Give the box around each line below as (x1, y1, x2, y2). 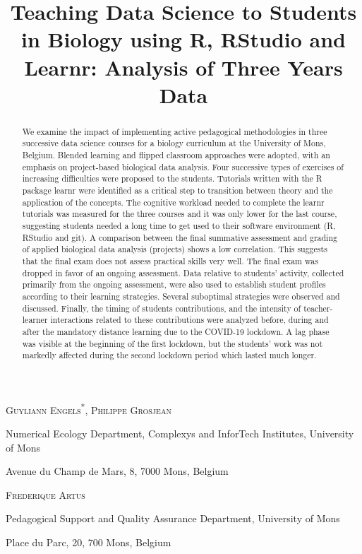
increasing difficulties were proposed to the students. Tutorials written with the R (22, 172, 322, 184)
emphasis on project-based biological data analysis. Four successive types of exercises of (22, 160, 344, 172)
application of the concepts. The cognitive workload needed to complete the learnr (22, 196, 325, 208)
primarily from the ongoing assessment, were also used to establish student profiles (22, 278, 326, 290)
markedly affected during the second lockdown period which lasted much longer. (22, 349, 317, 361)
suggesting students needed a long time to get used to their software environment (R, (22, 219, 336, 231)
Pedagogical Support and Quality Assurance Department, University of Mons (6, 511, 340, 526)
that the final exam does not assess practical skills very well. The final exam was (22, 254, 318, 266)
